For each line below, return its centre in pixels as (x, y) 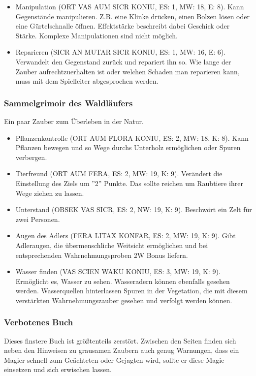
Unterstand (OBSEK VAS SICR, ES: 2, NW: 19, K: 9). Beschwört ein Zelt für (134, 209)
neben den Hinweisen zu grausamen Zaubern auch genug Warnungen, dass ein (122, 350)
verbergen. (31, 157)
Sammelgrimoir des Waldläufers (68, 103)
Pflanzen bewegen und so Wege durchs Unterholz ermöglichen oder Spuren (128, 147)
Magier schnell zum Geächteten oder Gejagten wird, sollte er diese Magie (114, 360)
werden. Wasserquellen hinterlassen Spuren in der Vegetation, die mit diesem (131, 291)
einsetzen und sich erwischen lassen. (58, 369)
